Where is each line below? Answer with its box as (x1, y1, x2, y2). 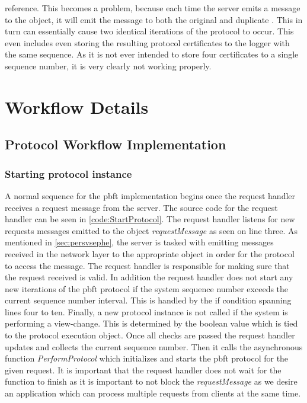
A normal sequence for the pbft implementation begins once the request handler (5, 189, 296, 201)
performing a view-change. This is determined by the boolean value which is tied (5, 317, 298, 330)
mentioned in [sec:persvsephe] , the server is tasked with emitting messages (5, 236, 274, 248)
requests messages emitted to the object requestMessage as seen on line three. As (5, 224, 298, 236)
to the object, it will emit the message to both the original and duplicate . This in (5, 13, 303, 25)
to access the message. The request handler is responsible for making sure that (5, 259, 290, 271)
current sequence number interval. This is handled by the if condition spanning (5, 294, 292, 306)
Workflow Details (5, 94, 149, 119)
